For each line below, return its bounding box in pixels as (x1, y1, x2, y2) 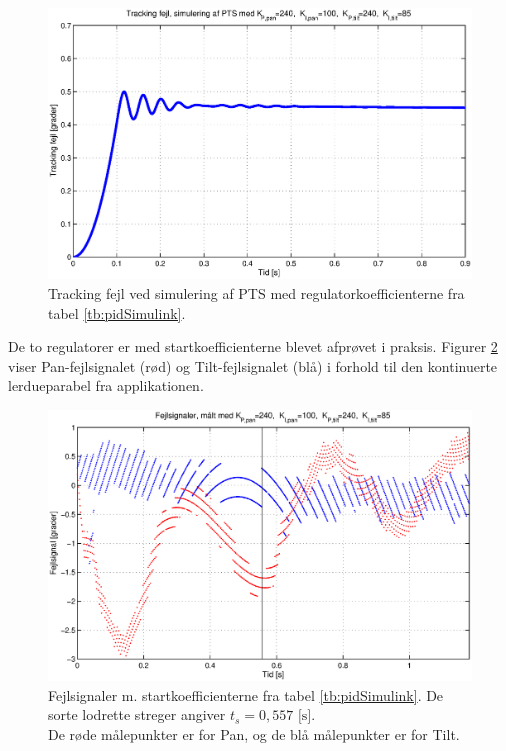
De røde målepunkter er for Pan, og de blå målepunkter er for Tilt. (48, 724, 460, 745)
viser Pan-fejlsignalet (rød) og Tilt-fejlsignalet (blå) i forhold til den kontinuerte (8, 355, 498, 376)
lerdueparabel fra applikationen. (8, 375, 204, 396)
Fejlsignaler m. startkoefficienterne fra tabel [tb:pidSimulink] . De (48, 684, 444, 705)
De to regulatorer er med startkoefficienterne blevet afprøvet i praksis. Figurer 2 (8, 336, 498, 357)
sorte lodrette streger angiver (48, 704, 226, 725)
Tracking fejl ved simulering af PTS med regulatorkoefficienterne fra (48, 283, 465, 304)
